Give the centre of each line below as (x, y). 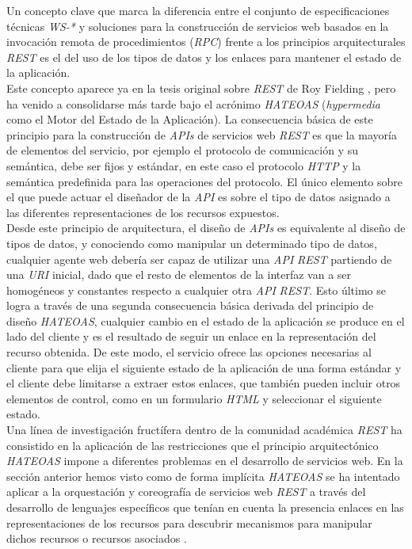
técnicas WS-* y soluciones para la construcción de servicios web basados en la (198, 26)
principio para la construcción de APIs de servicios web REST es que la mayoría (202, 134)
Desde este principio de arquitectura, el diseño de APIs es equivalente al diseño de (206, 228)
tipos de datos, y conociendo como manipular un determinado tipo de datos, (192, 243)
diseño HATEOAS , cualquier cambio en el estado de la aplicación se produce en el (206, 320)
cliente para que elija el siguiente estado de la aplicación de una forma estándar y (204, 367)
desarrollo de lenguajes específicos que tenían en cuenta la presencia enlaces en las (205, 507)
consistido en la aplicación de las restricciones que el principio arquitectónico (193, 445)
